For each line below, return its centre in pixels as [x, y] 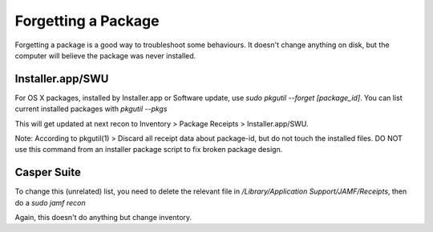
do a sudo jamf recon [50, 202]
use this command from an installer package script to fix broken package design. [149, 150]
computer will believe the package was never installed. [105, 55]
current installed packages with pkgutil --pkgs [91, 109]
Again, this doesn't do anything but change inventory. [103, 218]
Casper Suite [48, 172]
